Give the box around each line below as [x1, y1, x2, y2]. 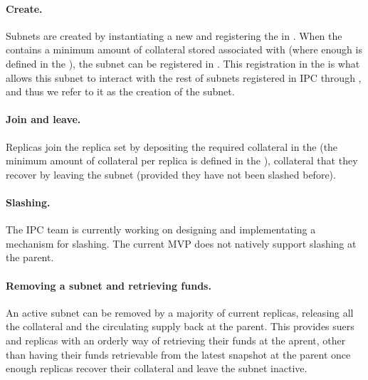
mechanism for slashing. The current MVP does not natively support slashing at [6, 236, 357, 250]
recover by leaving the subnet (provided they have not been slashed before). [6, 167, 336, 181]
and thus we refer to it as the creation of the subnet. [6, 84, 235, 99]
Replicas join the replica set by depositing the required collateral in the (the [6, 139, 338, 154]
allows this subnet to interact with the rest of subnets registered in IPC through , [6, 70, 362, 85]
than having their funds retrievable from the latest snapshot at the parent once [6, 347, 351, 361]
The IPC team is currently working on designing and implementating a [6, 222, 316, 237]
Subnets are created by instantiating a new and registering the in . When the [6, 28, 342, 43]
